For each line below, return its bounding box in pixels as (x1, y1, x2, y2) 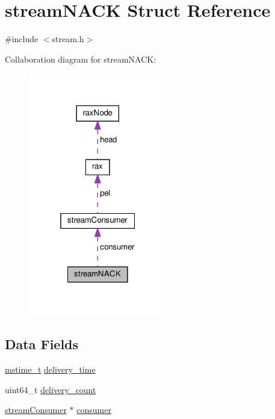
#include (5, 33, 39, 45)
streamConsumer (5, 403, 67, 416)
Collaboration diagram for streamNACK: (5, 52, 156, 65)
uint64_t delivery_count (5, 383, 96, 396)
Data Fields (5, 335, 79, 353)
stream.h (52, 33, 84, 45)
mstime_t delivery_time (5, 363, 96, 376)
